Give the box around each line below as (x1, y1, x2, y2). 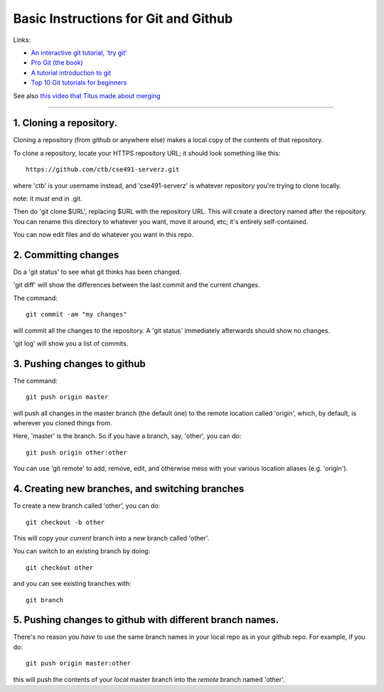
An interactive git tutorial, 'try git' (31, 48, 127, 57)
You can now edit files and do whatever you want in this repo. (13, 230, 194, 239)
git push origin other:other (26, 448, 127, 457)
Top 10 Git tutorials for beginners (31, 78, 127, 87)
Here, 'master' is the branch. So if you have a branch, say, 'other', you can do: (13, 432, 242, 440)
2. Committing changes (13, 249, 119, 261)
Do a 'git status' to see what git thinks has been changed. (13, 267, 181, 277)
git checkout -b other (26, 518, 105, 526)
